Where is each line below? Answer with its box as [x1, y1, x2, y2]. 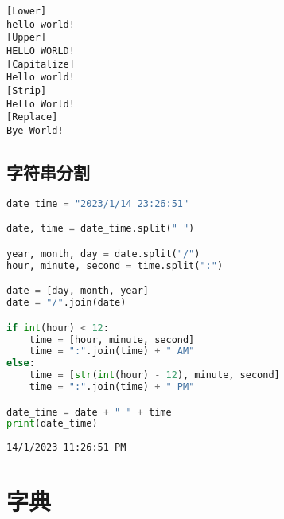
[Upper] [6, 32, 47, 44]
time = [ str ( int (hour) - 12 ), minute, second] [29, 369, 280, 381]
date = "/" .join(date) [6, 297, 126, 309]
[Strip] [6, 84, 47, 96]
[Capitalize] [6, 58, 75, 70]
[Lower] [6, 6, 47, 17]
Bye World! [6, 124, 64, 136]
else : [6, 357, 35, 369]
